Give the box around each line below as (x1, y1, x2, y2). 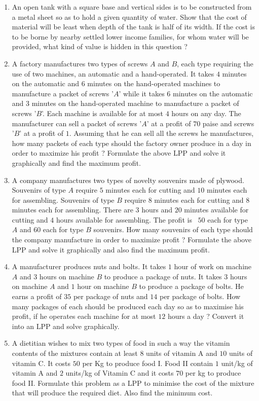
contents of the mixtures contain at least (12, 348, 138, 358)
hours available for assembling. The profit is (56, 214, 192, 225)
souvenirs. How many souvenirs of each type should (93, 224, 253, 235)
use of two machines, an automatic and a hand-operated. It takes (12, 68, 214, 79)
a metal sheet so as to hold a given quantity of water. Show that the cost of (12, 11, 247, 22)
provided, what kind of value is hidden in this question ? (12, 41, 188, 52)
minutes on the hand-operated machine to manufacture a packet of (31, 98, 239, 108)
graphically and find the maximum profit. (12, 157, 141, 168)
